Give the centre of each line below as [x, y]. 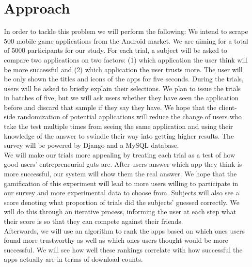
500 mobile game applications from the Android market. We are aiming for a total [126, 40]
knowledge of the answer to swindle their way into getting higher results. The [119, 135]
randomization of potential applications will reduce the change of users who [130, 117]
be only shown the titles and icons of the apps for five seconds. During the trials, [124, 79]
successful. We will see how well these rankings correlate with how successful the [123, 249]
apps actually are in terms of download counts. [73, 259]
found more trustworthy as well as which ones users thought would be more [116, 240]
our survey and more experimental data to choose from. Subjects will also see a [122, 193]
